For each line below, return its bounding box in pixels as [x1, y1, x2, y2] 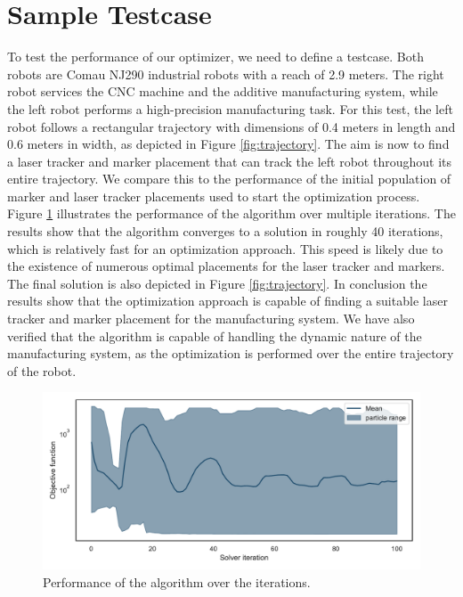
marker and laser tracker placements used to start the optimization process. [7, 186, 420, 205]
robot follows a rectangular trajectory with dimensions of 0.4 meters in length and [7, 117, 456, 135]
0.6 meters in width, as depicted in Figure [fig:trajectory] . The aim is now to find [7, 135, 450, 153]
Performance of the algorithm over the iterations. [43, 572, 311, 591]
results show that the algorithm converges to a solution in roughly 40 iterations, [7, 222, 443, 241]
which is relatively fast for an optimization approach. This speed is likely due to [7, 239, 443, 258]
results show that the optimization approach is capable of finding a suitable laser [7, 291, 448, 310]
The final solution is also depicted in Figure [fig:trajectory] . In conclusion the [7, 274, 427, 292]
